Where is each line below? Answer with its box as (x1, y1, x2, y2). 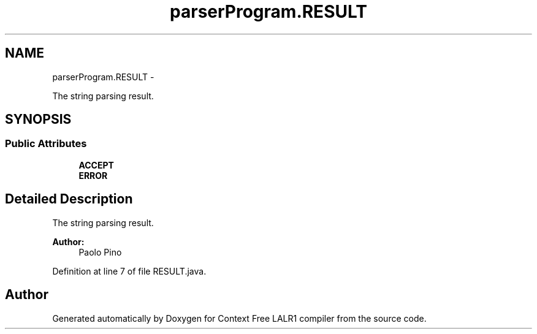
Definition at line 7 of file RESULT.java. (52, 265, 207, 276)
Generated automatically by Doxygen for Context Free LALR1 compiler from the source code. (52, 313, 427, 324)
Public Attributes (5, 137, 87, 150)
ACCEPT (78, 159, 114, 170)
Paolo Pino (78, 246, 122, 257)
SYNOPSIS (5, 112, 72, 127)
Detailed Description (5, 191, 133, 207)
